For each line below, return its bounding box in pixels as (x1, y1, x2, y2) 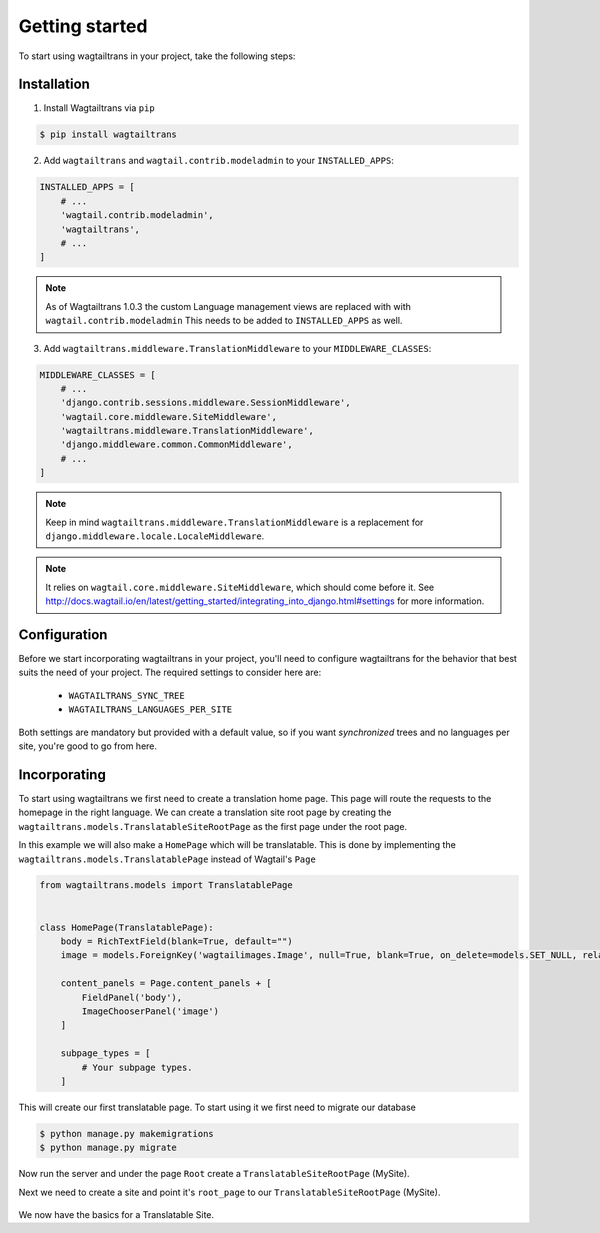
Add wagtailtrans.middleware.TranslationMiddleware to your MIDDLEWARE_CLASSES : (43, 342, 432, 354)
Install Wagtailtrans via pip (43, 102, 155, 114)
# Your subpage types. (81, 1061, 194, 1073)
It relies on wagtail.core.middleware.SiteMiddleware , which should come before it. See (45, 581, 435, 593)
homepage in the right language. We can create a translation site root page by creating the (18, 806, 392, 819)
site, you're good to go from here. (18, 740, 158, 752)
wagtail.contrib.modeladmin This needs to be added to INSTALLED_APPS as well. (45, 315, 403, 327)
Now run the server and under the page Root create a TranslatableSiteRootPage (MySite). (18, 1168, 410, 1180)
